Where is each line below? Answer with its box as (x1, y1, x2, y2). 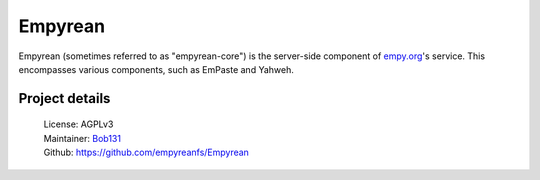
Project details (18, 90, 111, 107)
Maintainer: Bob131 (43, 132, 122, 144)
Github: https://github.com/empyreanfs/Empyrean (43, 146, 250, 159)
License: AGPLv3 (43, 118, 114, 130)
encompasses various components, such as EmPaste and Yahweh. (18, 63, 294, 75)
